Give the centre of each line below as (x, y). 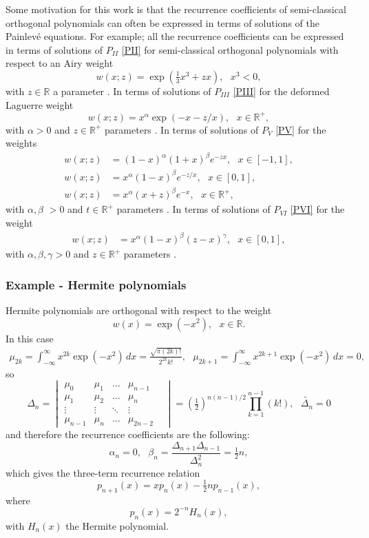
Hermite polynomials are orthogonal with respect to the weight (139, 310)
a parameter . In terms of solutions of (132, 91)
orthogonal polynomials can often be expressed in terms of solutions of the (162, 22)
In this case (30, 338)
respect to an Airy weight (60, 63)
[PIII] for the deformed (281, 91)
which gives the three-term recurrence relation (103, 472)
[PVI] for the (317, 209)
